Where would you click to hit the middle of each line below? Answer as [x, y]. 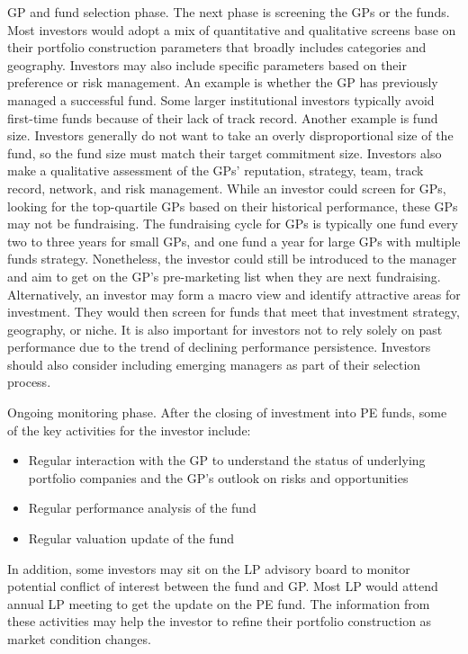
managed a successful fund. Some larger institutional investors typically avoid [221, 99]
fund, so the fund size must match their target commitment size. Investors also [225, 152]
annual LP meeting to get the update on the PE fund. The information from [219, 603]
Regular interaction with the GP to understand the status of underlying [227, 460]
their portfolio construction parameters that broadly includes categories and [217, 47]
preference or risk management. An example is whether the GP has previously [223, 82]
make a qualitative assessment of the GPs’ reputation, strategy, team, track [216, 170]
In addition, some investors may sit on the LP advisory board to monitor [209, 568]
